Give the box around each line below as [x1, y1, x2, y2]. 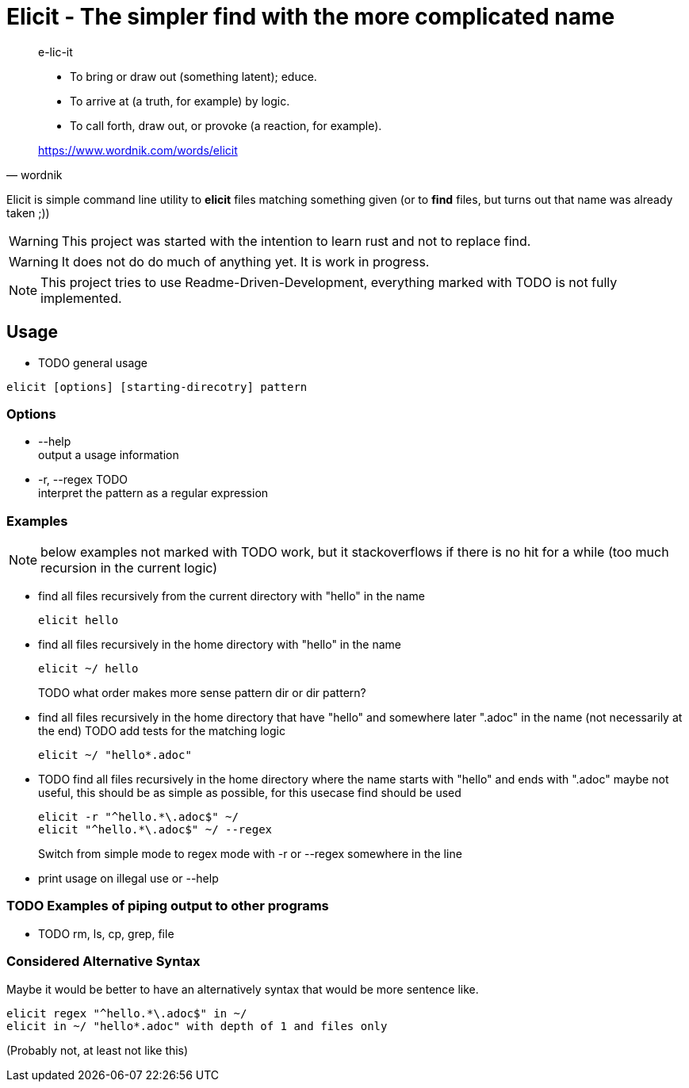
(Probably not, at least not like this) [6, 1043, 189, 1057]
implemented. [40, 289, 122, 306]
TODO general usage [38, 355, 147, 370]
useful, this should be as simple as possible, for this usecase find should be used [38, 786, 461, 800]
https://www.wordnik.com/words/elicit [38, 143, 238, 157]
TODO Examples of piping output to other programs [6, 898, 329, 914]
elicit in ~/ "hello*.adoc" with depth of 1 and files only [6, 1019, 388, 1032]
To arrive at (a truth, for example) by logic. [70, 94, 290, 108]
